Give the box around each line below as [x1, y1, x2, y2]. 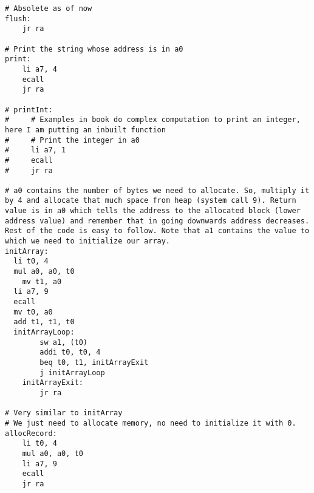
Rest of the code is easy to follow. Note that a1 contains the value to [5, 226, 310, 236]
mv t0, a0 [13, 307, 53, 316]
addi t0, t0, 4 [39, 348, 101, 357]
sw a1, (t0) [39, 338, 88, 347]
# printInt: [5, 105, 53, 114]
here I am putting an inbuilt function [5, 125, 166, 134]
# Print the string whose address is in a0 [5, 44, 183, 53]
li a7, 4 [22, 64, 57, 73]
